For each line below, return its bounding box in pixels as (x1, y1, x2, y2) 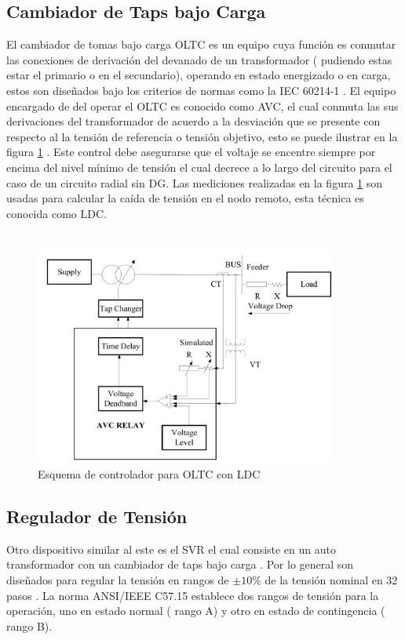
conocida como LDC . (6, 205, 107, 221)
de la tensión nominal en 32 (265, 572, 398, 588)
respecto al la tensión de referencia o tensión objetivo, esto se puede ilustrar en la (6, 128, 398, 144)
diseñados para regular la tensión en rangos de (6, 572, 229, 588)
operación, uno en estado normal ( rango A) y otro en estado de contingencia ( (6, 602, 385, 619)
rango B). (6, 617, 53, 634)
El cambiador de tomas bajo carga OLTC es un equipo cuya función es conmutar (6, 36, 396, 53)
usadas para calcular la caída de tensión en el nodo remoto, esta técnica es (6, 190, 364, 206)
